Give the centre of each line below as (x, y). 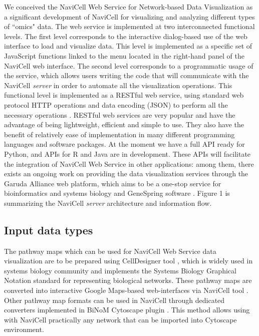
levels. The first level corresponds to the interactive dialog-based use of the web (126, 36)
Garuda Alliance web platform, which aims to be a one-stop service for (113, 183)
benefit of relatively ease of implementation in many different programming (119, 134)
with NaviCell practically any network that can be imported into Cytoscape (120, 319)
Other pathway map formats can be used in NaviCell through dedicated (114, 300)
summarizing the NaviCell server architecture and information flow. (108, 203)
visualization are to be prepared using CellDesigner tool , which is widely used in (128, 261)
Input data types (49, 230)
